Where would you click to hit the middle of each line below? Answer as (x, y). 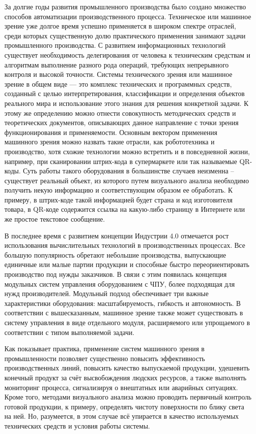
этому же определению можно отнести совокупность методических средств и (120, 113)
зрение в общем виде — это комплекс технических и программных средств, (118, 83)
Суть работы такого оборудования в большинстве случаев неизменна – (128, 171)
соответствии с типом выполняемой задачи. (70, 332)
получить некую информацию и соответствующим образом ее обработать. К (119, 190)
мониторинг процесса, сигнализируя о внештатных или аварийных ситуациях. (121, 387)
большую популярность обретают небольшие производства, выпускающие (115, 254)
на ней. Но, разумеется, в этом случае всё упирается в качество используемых (122, 416)
